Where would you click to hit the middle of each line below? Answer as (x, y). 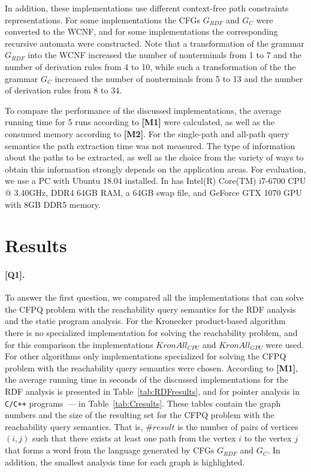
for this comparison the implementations (79, 344)
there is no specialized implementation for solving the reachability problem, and (151, 333)
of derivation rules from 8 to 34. (64, 90)
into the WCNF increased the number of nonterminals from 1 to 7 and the (164, 55)
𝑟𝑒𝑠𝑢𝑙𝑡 (164, 427)
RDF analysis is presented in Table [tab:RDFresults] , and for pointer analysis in (153, 391)
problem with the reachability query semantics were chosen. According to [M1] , (152, 367)
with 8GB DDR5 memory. (53, 204)
